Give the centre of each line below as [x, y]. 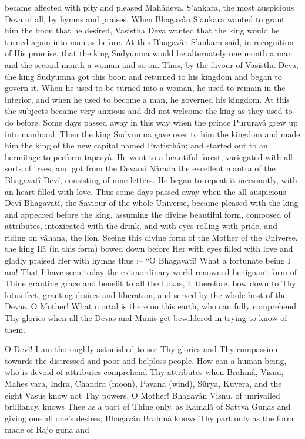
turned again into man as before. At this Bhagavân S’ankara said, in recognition [149, 41]
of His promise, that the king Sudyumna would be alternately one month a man [149, 53]
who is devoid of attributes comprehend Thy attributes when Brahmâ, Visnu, [144, 372]
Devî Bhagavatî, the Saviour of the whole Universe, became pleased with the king [152, 203]
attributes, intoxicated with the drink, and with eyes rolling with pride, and [141, 226]
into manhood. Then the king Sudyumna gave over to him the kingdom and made [152, 134]
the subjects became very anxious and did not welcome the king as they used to [149, 111]
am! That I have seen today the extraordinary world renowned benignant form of [151, 271]
